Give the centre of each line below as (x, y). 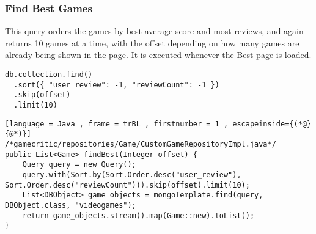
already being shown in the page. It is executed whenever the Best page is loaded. (158, 55)
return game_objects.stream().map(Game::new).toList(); (138, 215)
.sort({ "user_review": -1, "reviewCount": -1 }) (116, 85)
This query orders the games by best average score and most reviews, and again (154, 31)
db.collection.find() (49, 75)
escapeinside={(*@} (272, 124)
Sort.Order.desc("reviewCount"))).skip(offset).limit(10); (127, 185)
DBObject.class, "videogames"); (71, 205)
